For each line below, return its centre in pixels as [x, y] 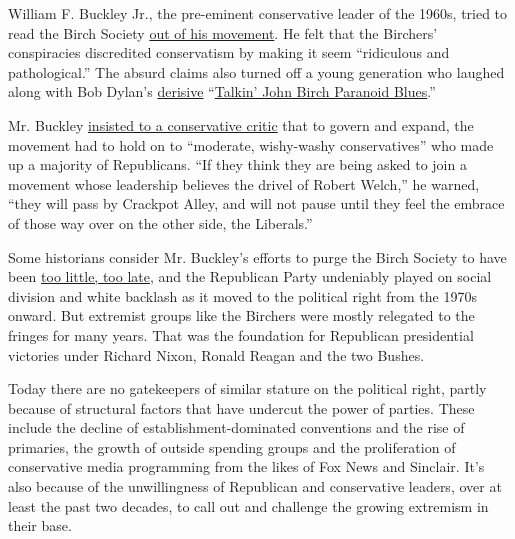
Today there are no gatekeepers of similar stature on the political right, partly [247, 388]
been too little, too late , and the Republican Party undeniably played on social [250, 276]
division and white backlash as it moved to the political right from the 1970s [242, 295]
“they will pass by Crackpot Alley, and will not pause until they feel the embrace [256, 203]
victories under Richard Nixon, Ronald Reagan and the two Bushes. [216, 354]
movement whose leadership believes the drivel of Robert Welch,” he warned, [244, 183]
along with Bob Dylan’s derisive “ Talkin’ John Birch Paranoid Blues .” [222, 91]
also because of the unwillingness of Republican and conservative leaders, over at [255, 486]
